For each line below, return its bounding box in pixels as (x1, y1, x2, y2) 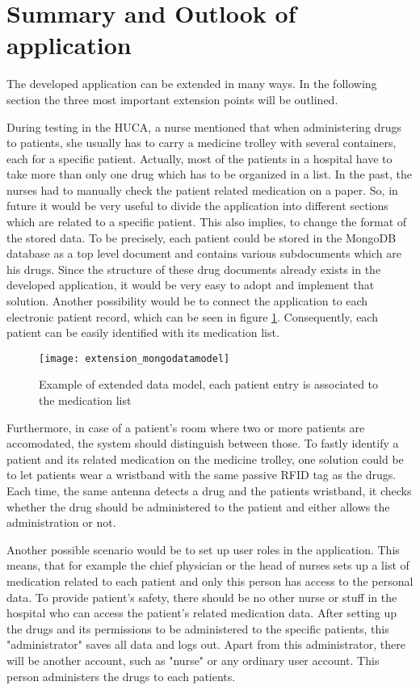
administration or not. (6, 514, 116, 531)
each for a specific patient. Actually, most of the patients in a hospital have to (6, 149, 393, 166)
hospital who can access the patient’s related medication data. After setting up (6, 604, 397, 621)
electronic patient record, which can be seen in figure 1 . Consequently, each (6, 308, 378, 325)
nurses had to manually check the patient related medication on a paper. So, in (6, 181, 398, 198)
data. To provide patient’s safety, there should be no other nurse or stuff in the (6, 588, 397, 605)
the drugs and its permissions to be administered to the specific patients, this (6, 620, 389, 637)
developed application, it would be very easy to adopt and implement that (6, 276, 375, 293)
